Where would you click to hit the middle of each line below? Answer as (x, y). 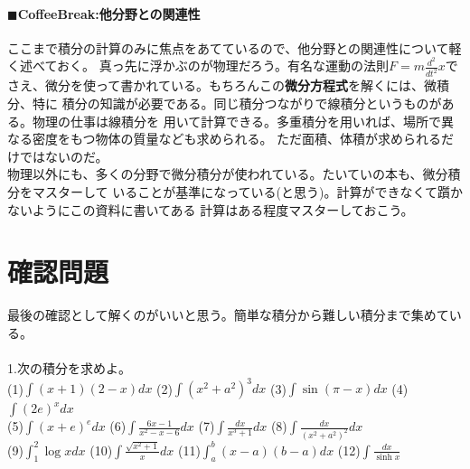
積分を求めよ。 (86, 368)
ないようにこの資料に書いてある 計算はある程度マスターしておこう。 (211, 209)
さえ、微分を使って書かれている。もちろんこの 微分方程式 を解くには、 (216, 85)
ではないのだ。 (64, 156)
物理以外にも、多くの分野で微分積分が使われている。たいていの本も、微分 (228, 174)
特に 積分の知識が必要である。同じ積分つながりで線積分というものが (237, 103)
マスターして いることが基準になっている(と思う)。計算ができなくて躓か (248, 191)
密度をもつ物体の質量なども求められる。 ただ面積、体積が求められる (237, 139)
